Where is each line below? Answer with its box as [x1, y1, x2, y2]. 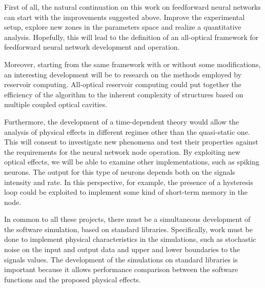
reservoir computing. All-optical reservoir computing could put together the [4, 79, 241, 90]
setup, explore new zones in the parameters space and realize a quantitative [4, 22, 241, 32]
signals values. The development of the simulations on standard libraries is [4, 254, 238, 264]
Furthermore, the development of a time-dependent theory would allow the [4, 116, 239, 127]
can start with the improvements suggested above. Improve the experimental [4, 11, 245, 22]
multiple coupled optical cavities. [4, 99, 108, 110]
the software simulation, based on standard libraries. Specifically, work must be [4, 223, 253, 234]
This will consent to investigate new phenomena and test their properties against [4, 136, 258, 147]
